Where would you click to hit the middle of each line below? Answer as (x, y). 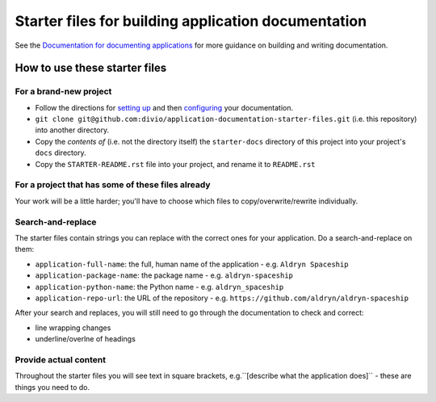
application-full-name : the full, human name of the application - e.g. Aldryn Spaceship (192, 264)
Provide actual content (61, 359)
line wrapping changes (73, 328)
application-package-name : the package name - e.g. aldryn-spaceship (164, 275)
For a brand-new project (63, 91)
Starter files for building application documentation (191, 21)
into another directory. (72, 130)
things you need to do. (52, 387)
